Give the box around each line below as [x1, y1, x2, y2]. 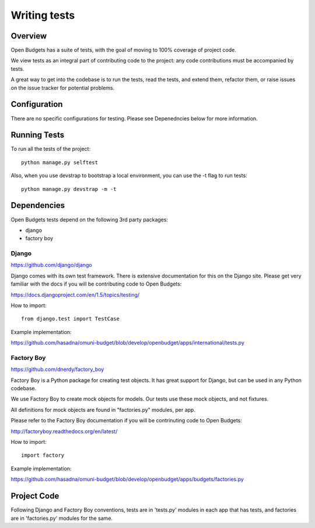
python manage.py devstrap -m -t [21, 186, 117, 192]
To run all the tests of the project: [10, 145, 90, 152]
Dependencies [10, 200, 65, 210]
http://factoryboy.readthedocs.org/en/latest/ [10, 428, 118, 435]
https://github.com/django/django [10, 262, 93, 269]
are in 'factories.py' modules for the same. [10, 515, 113, 522]
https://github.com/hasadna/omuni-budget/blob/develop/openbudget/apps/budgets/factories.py [10, 476, 244, 483]
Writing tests [10, 9, 75, 22]
